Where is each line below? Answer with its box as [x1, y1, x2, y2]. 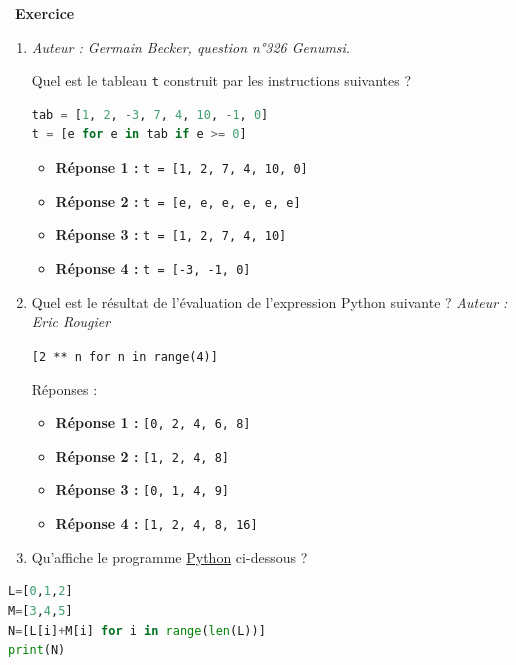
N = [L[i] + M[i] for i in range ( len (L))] [8, 623, 266, 638]
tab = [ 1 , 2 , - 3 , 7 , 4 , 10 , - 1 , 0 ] [31, 107, 269, 122]
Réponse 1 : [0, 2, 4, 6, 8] [55, 412, 251, 433]
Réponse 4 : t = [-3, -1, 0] [55, 258, 251, 278]
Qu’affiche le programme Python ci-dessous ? [31, 546, 308, 567]
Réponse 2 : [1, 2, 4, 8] [55, 445, 229, 466]
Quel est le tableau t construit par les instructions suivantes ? [31, 70, 411, 91]
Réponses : [31, 378, 98, 399]
